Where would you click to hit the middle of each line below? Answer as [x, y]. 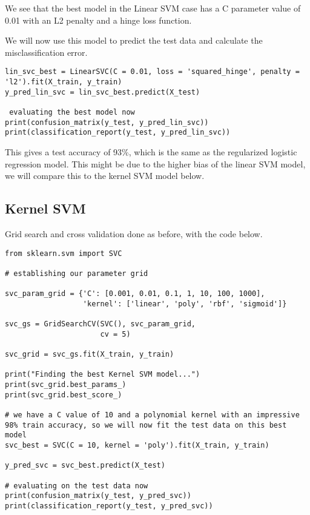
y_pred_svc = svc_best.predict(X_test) [85, 466]
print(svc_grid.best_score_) [64, 395]
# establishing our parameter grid [77, 273]
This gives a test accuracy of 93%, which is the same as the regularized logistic [151, 151]
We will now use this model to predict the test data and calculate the [134, 40]
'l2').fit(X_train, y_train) [64, 82]
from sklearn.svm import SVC [64, 253]
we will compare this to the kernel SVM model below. [105, 176]
